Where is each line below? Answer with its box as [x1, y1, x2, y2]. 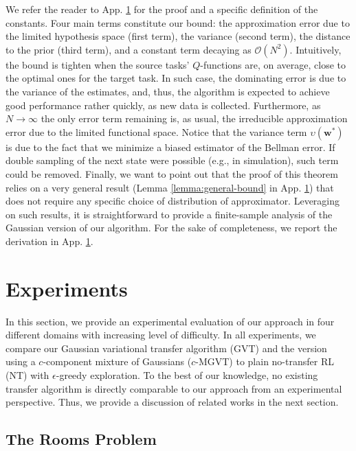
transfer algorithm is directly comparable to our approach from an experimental [5, 381, 342, 395]
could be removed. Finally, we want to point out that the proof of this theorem [5, 166, 338, 181]
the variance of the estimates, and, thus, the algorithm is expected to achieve [5, 84, 330, 98]
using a [5, 354, 36, 369]
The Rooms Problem [5, 428, 157, 450]
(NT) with [5, 368, 49, 382]
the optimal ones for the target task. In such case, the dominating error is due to [5, 71, 346, 85]
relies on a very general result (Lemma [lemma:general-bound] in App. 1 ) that [5, 180, 334, 194]
